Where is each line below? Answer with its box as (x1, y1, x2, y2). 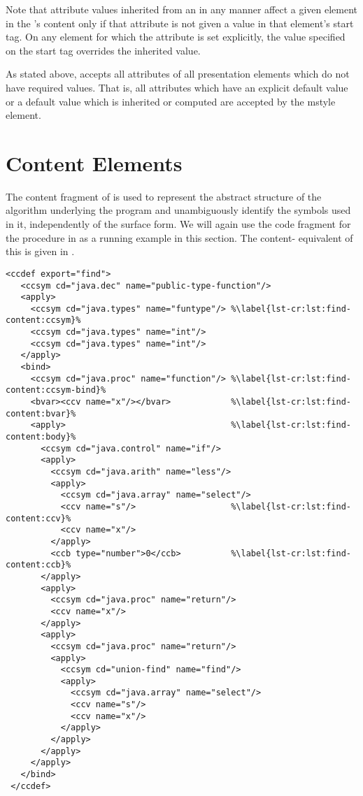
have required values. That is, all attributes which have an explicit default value (6, 80, 348, 94)
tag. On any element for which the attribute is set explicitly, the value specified (6, 29, 346, 44)
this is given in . (6, 244, 75, 259)
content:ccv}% (6, 513, 71, 523)
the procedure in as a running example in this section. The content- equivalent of (6, 230, 353, 245)
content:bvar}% (6, 408, 76, 419)
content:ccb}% (6, 560, 71, 570)
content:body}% (6, 432, 76, 442)
